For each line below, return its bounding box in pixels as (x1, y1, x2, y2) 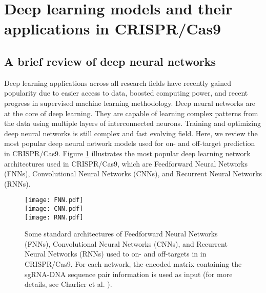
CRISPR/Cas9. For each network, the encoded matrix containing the (25, 259, 242, 269)
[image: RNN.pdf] (25, 213, 84, 221)
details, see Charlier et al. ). (25, 279, 112, 289)
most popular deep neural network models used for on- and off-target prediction (4, 138, 255, 149)
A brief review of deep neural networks (4, 53, 216, 69)
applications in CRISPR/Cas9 (4, 18, 221, 39)
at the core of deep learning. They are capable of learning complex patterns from (4, 107, 258, 118)
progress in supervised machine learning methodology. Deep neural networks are (4, 97, 256, 108)
